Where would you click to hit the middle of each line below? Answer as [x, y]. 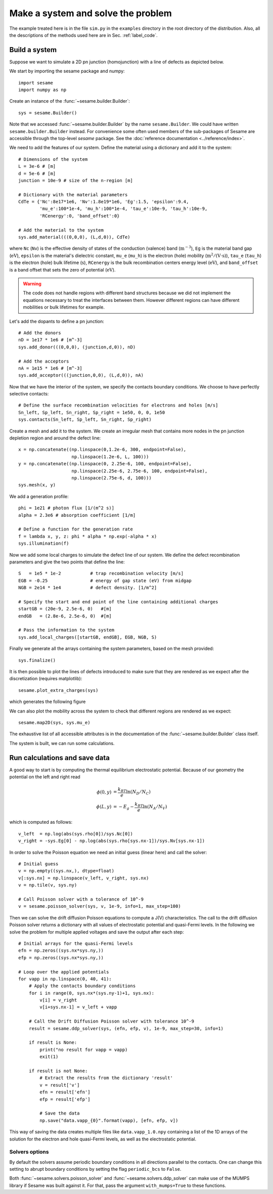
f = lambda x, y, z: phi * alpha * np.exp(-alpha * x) [88, 536]
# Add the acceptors [44, 361]
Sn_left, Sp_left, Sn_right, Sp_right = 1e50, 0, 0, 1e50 [92, 412]
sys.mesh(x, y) [37, 485]
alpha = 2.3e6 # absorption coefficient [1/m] [77, 515]
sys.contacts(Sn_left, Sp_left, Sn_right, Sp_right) [85, 419]
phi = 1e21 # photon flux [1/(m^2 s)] [66, 508]
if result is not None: [58, 1071]
